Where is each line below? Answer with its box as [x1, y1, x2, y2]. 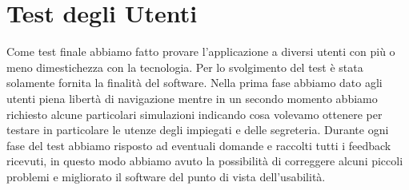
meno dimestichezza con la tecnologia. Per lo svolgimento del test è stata [6, 58, 363, 75]
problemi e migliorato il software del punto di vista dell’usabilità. [6, 168, 326, 184]
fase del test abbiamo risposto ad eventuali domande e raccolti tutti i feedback [6, 137, 391, 153]
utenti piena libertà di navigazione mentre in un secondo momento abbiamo [6, 89, 378, 106]
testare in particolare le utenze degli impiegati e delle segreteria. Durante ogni [6, 121, 389, 138]
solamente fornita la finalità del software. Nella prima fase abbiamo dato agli [6, 74, 383, 91]
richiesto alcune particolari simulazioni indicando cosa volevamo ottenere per [6, 105, 383, 122]
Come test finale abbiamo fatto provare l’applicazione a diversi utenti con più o [6, 43, 395, 60]
